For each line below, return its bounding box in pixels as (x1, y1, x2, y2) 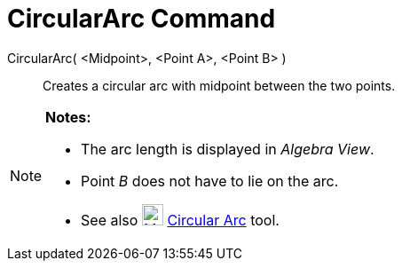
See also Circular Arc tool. (81, 210, 280, 229)
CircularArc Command (7, 4, 276, 34)
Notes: (45, 107, 91, 126)
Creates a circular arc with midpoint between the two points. (43, 77, 396, 93)
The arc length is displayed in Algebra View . (81, 139, 374, 158)
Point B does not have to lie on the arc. (81, 171, 339, 190)
